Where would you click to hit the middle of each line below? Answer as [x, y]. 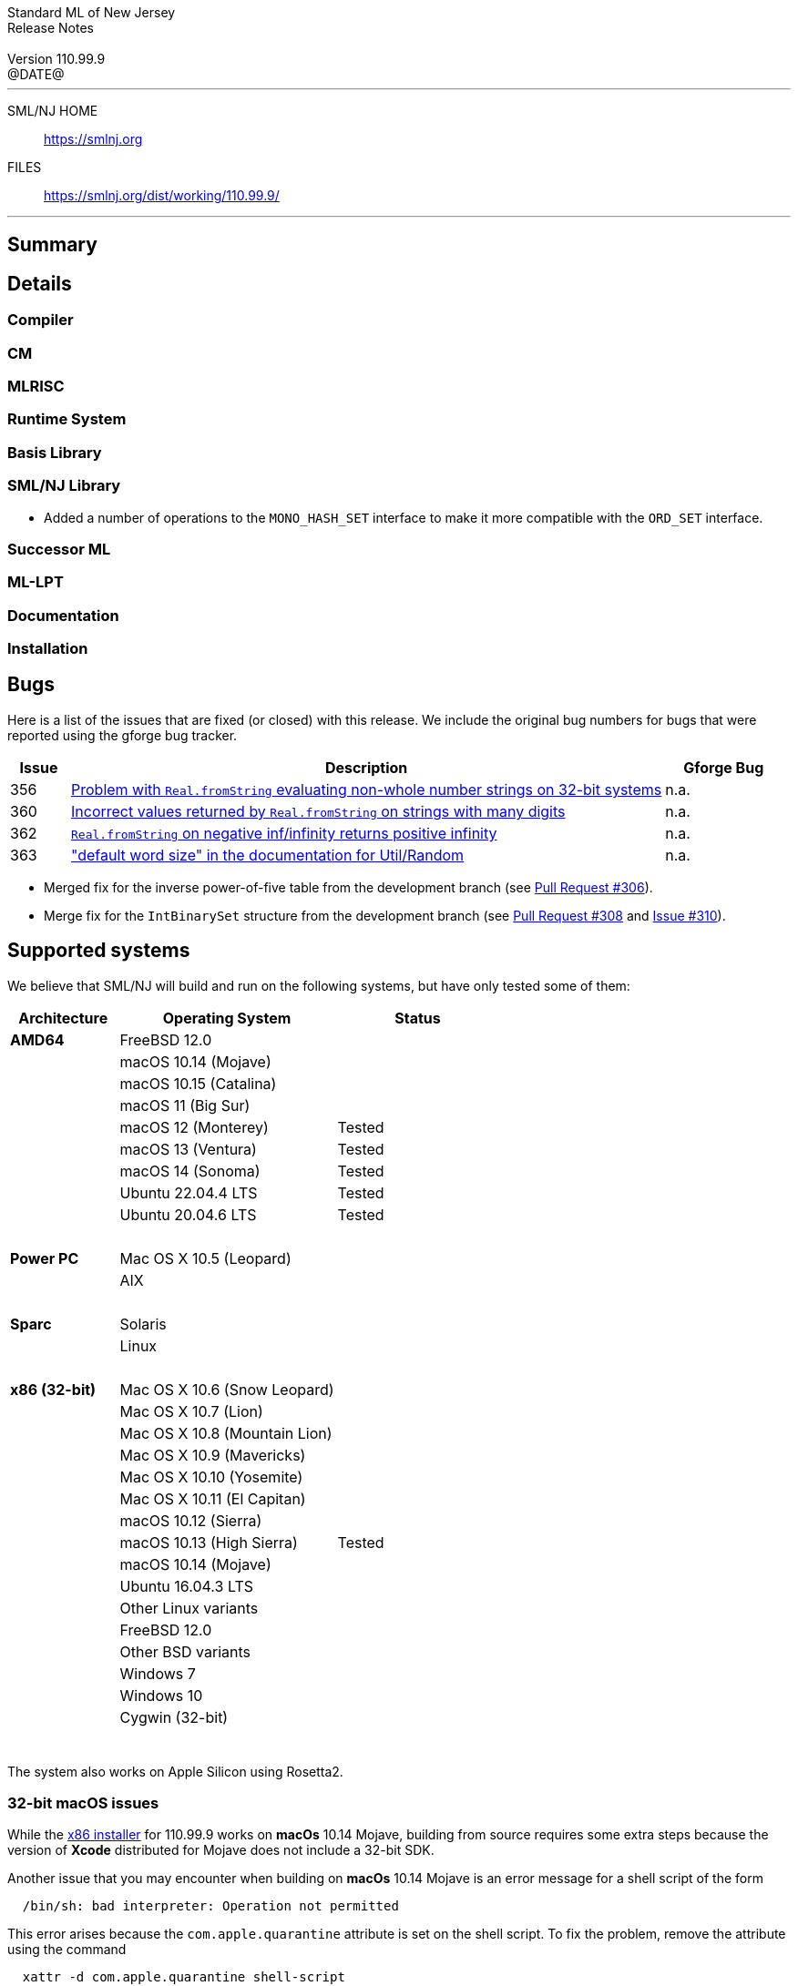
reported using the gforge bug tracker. [123, 735]
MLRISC [36, 387]
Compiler [41, 320]
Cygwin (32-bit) [174, 1717]
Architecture [63, 1018]
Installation [48, 649]
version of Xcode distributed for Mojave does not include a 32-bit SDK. [221, 1850]
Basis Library [55, 452]
